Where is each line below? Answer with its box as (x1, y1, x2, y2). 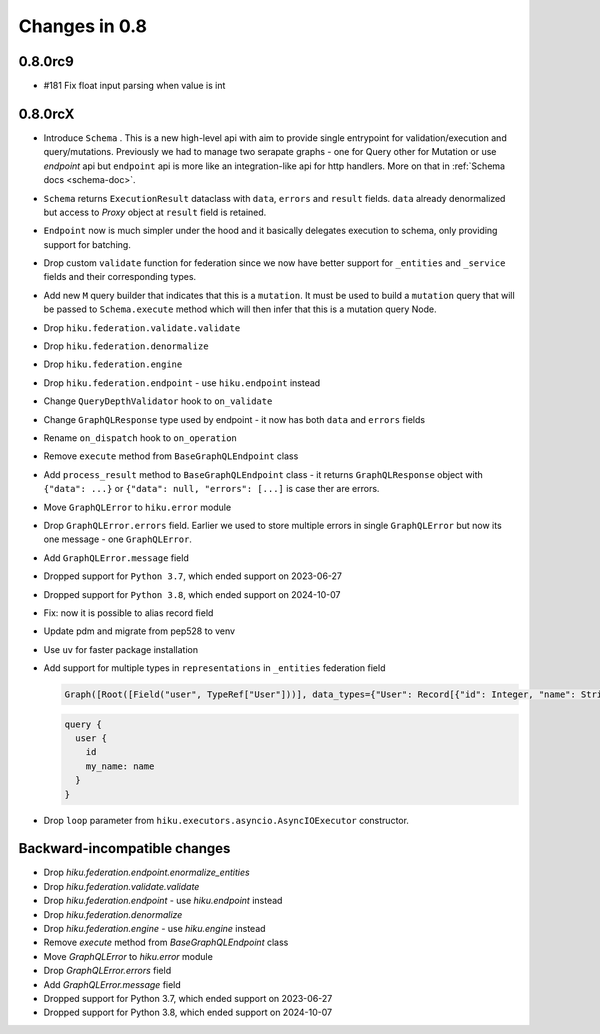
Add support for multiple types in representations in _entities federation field (43, 662, 386, 674)
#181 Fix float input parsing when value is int (43, 80, 226, 92)
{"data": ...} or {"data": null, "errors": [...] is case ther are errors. (43, 483, 380, 495)
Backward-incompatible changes (18, 840, 231, 857)
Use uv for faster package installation (43, 643, 199, 655)
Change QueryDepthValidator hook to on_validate (43, 395, 273, 407)
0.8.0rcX (18, 105, 75, 122)
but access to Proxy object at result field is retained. (43, 206, 267, 218)
